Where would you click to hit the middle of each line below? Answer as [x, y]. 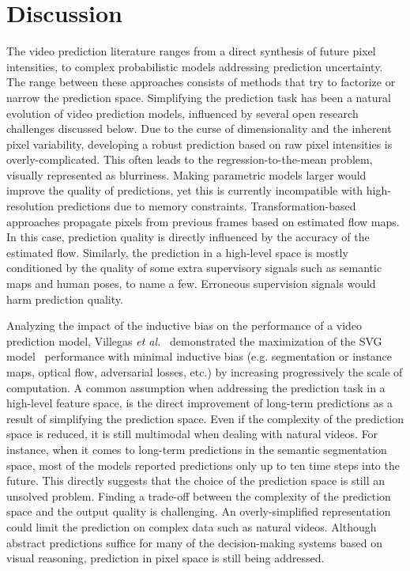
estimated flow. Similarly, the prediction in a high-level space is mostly [177, 252]
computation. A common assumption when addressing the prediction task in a [196, 387]
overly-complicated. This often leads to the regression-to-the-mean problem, [190, 159]
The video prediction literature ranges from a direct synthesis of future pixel [191, 51]
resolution [30, 206]
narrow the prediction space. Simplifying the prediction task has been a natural [199, 97]
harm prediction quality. [65, 299]
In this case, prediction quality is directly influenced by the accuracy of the [188, 237]
